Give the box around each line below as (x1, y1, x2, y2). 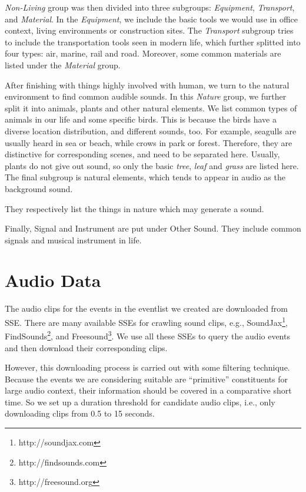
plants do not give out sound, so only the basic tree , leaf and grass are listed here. (5, 159, 299, 171)
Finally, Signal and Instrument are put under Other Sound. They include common (5, 222, 301, 235)
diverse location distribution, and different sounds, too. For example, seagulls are (5, 124, 297, 137)
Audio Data (5, 268, 101, 292)
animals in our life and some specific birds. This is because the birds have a (5, 113, 277, 126)
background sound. (5, 182, 73, 194)
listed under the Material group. (5, 58, 121, 71)
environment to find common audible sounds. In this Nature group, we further (5, 90, 287, 103)
